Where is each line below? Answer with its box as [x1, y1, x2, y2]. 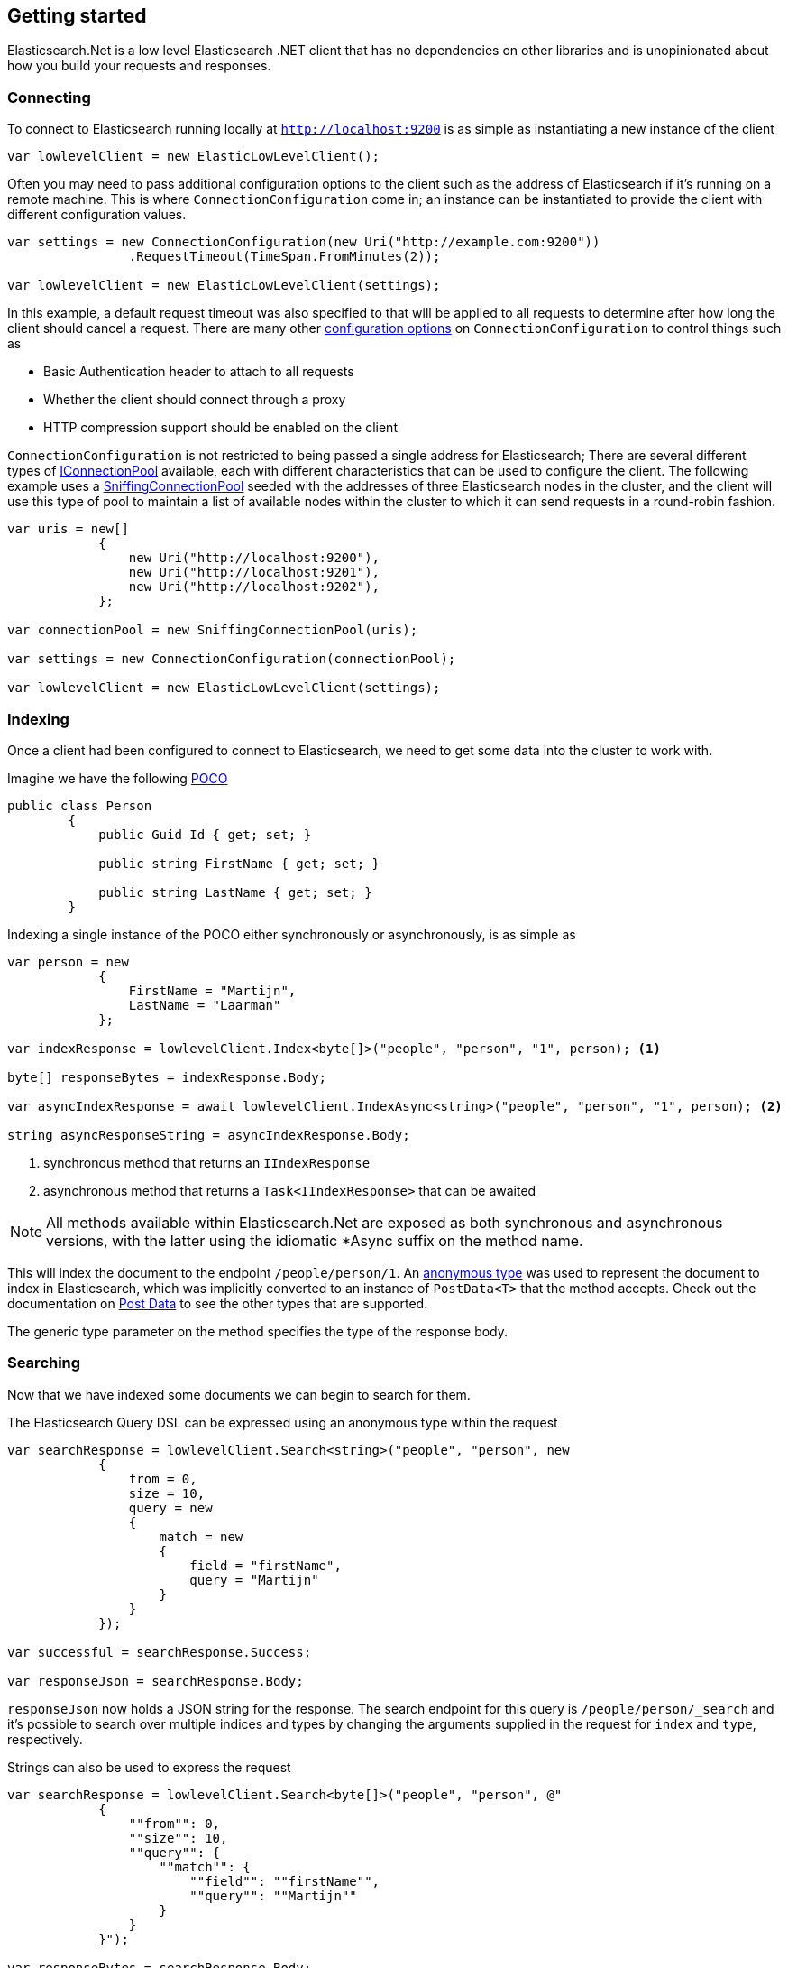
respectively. [7, 1731, 83, 1747]
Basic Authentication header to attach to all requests [43, 364, 354, 380]
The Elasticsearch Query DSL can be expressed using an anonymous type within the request [7, 1414, 558, 1430]
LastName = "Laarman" [128, 997, 281, 1012]
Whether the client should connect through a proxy [43, 392, 346, 408]
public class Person [7, 798, 152, 813]
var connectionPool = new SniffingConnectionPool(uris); [7, 623, 418, 638]
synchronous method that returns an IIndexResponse [43, 1154, 371, 1170]
